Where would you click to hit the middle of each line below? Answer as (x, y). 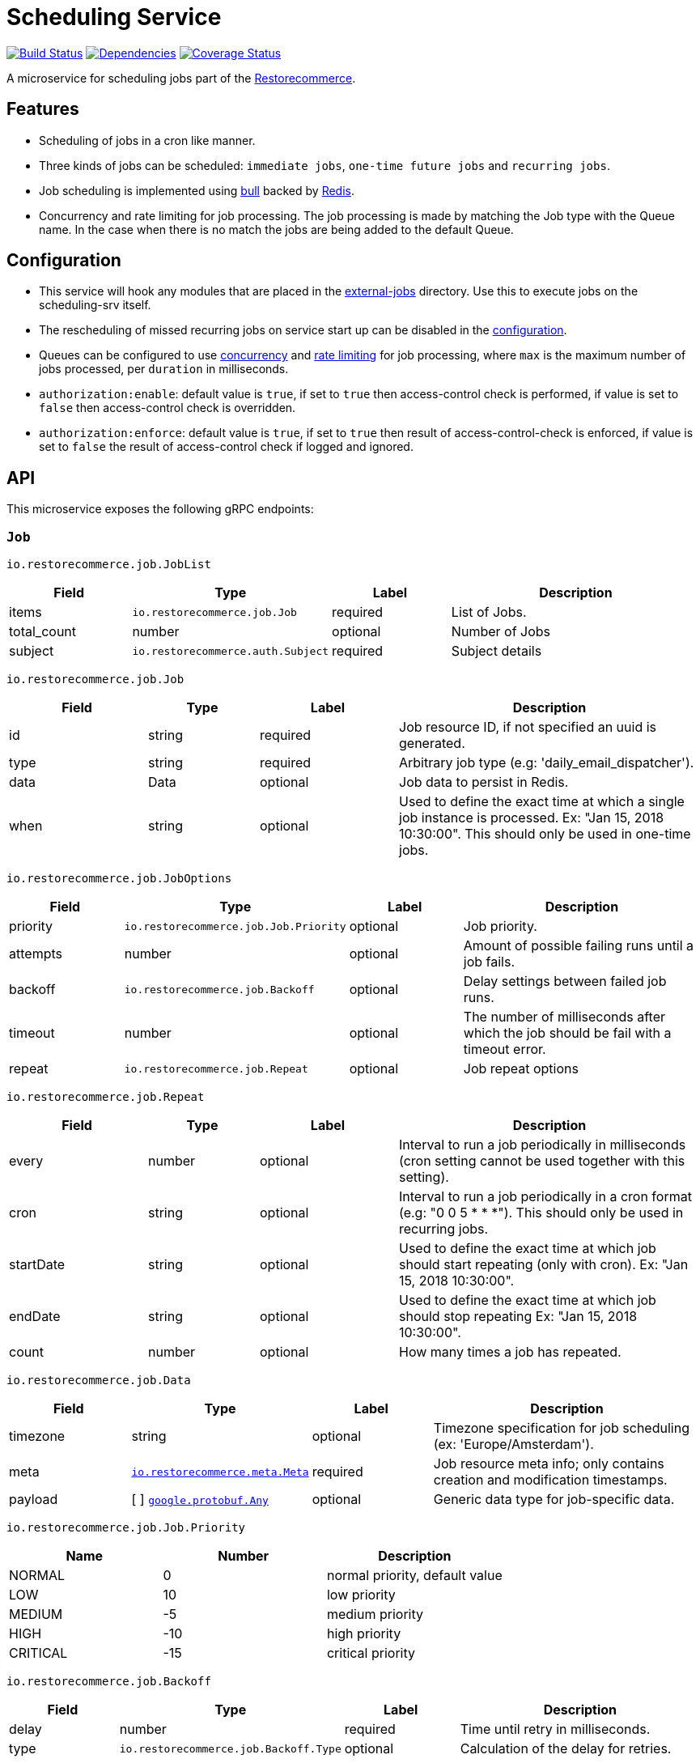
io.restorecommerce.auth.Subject (231, 651)
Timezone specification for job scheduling (561, 1428)
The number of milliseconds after (564, 1017)
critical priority (371, 1653)
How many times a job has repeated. (510, 1352)
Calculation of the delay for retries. (566, 1749)
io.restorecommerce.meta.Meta (220, 1472)
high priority (364, 1634)
